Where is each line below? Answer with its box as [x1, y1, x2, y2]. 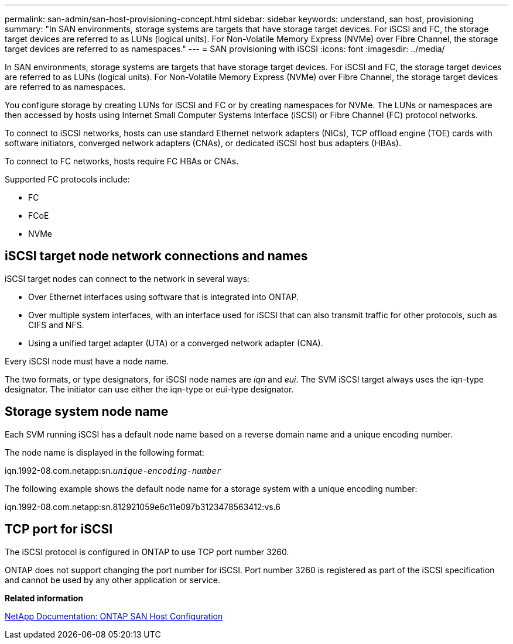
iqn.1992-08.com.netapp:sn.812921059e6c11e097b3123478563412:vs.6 [5, 501, 281, 512]
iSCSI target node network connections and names [5, 249, 308, 264]
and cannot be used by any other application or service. [5, 574, 221, 585]
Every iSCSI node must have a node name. [5, 356, 169, 366]
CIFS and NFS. [28, 319, 84, 330]
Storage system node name [5, 404, 169, 419]
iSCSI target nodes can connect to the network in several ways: [5, 273, 249, 284]
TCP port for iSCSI [5, 522, 113, 537]
